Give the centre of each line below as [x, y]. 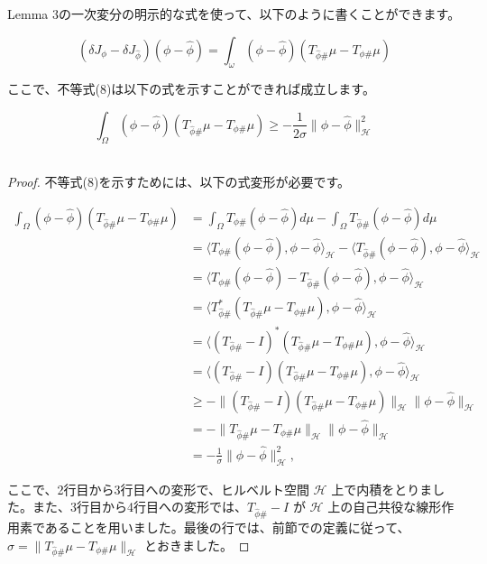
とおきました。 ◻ [197, 545]
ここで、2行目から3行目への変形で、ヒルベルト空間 [158, 489]
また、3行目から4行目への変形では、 [139, 507]
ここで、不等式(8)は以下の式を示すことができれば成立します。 [191, 89]
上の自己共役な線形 [385, 507]
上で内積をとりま [382, 489]
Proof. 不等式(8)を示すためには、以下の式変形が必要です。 [179, 182]
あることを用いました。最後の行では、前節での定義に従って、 [227, 527]
